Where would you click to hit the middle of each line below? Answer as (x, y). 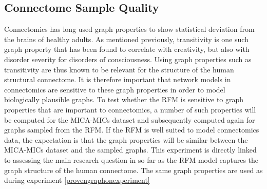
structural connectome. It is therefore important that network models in (118, 79)
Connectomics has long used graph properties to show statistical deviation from (129, 29)
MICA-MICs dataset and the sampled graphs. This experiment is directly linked (130, 150)
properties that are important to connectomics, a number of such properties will (130, 109)
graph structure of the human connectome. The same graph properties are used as (133, 170)
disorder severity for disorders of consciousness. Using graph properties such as (128, 59)
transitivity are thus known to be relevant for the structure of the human (119, 69)
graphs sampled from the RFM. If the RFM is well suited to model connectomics (132, 130)
